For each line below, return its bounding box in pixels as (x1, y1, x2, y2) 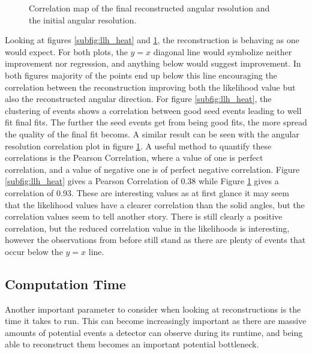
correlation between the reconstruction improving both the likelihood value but (5, 80, 296, 93)
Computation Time (5, 274, 126, 293)
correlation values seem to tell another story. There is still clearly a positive (5, 210, 283, 223)
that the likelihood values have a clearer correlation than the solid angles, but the (5, 198, 305, 211)
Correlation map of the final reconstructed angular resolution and (29, 2, 270, 14)
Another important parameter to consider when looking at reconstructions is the (5, 302, 301, 315)
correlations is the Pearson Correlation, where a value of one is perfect (5, 151, 263, 164)
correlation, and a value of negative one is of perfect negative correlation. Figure (5, 163, 300, 175)
